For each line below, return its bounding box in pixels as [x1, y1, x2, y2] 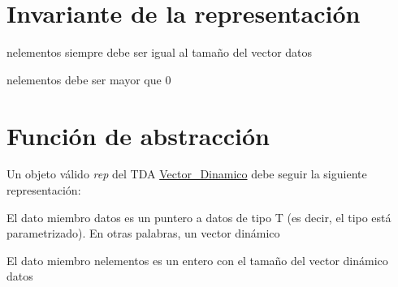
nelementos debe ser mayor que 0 [6, 71, 171, 88]
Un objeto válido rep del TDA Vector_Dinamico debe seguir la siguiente [6, 165, 367, 182]
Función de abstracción [6, 118, 270, 152]
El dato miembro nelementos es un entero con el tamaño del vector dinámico [6, 251, 388, 268]
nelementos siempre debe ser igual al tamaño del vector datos [6, 44, 313, 61]
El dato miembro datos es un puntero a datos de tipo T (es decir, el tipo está [6, 208, 392, 225]
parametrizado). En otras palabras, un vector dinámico [6, 225, 280, 242]
